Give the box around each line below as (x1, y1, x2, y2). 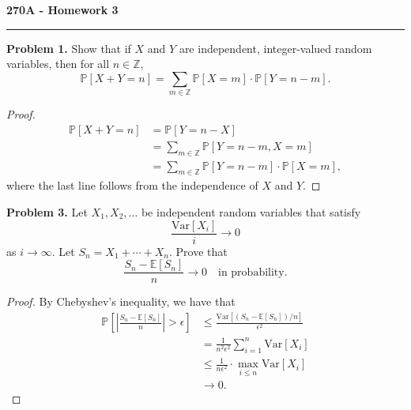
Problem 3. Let (6, 203, 88, 220)
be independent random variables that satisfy (141, 203, 361, 220)
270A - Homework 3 (6, 2, 119, 17)
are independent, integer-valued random (179, 39, 372, 56)
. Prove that (169, 243, 228, 259)
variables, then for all (6, 55, 110, 72)
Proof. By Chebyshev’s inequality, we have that (6, 293, 236, 310)
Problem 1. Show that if (6, 39, 131, 56)
